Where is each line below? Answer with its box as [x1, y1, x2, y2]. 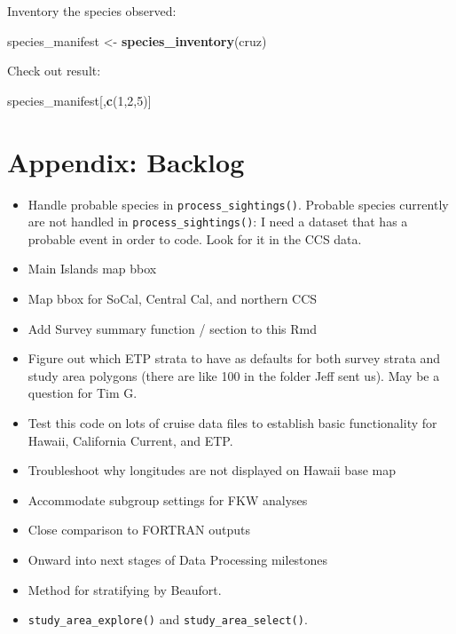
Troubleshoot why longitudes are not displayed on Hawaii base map [28, 461, 396, 479]
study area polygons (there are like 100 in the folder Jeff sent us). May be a [28, 366, 440, 384]
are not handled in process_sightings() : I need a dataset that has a [28, 212, 408, 231]
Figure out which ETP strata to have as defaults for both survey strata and [28, 349, 441, 368]
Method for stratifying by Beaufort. [28, 580, 222, 598]
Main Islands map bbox [28, 259, 157, 278]
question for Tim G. [28, 384, 138, 402]
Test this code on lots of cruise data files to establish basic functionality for [28, 413, 437, 432]
